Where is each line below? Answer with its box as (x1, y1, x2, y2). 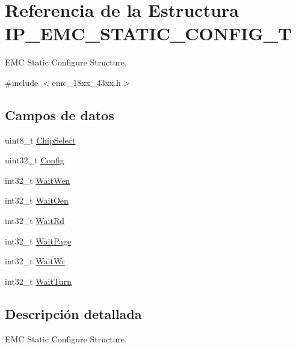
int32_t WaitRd (5, 214, 64, 227)
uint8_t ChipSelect (5, 133, 76, 146)
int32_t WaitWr (5, 255, 65, 267)
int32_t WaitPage (5, 234, 72, 247)
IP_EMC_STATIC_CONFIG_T (5, 21, 292, 46)
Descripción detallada (5, 304, 142, 323)
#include (5, 76, 39, 88)
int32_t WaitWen (5, 174, 70, 186)
